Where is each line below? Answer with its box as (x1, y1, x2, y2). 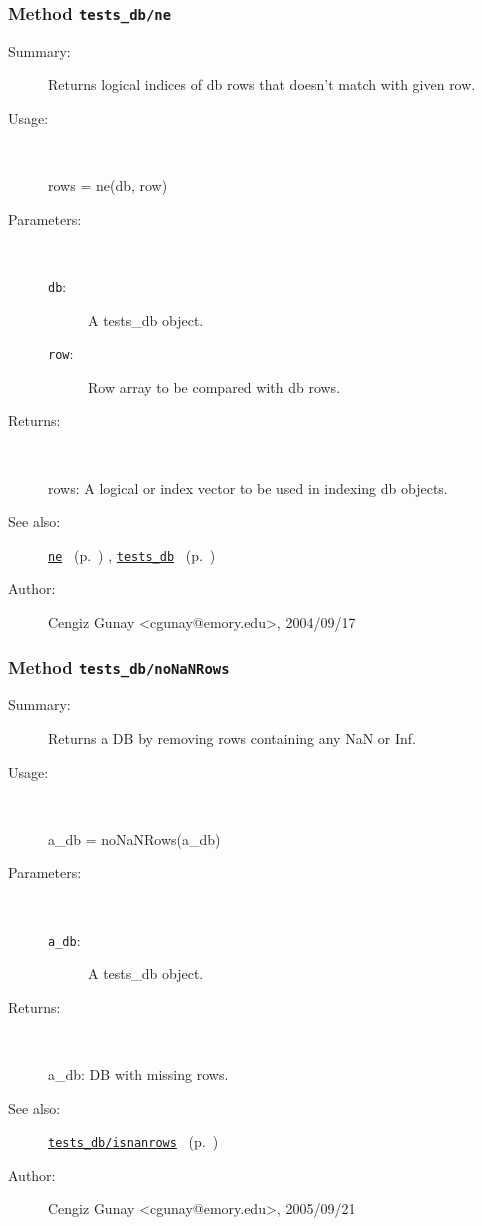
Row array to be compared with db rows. (88, 376, 341, 397)
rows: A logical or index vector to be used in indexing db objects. (48, 477, 448, 498)
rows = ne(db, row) (48, 175, 168, 196)
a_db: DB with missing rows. (48, 1064, 229, 1085)
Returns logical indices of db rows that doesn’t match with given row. (48, 74, 476, 95)
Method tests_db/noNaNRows (8, 654, 230, 679)
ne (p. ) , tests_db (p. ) (48, 544, 216, 565)
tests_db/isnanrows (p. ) (48, 1131, 219, 1152)
